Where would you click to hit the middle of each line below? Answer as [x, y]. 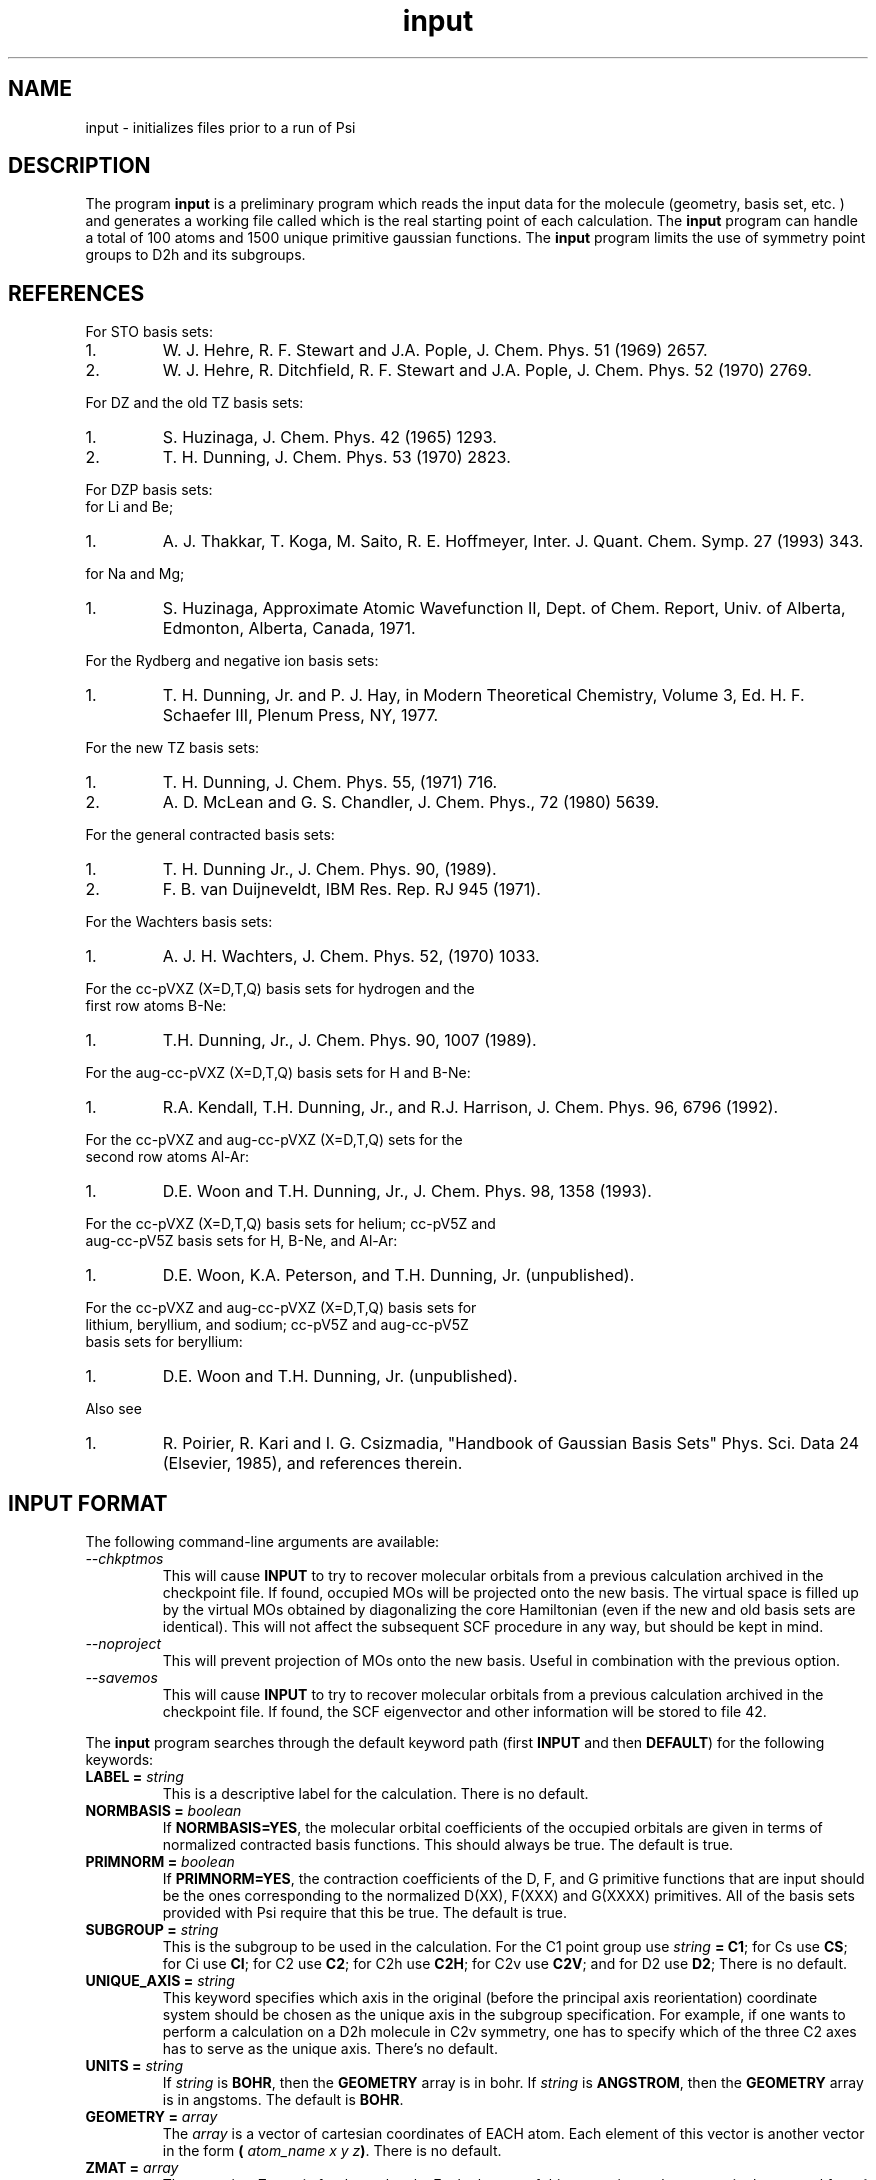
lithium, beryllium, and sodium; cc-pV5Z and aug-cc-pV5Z [277, 1325]
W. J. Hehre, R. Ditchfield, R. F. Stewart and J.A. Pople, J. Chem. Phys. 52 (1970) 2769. [487, 370]
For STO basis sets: [149, 332]
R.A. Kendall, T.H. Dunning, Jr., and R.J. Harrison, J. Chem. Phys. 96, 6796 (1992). [470, 1107]
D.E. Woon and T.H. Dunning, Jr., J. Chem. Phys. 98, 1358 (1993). [407, 1191]
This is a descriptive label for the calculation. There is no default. [375, 1794]
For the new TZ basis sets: [172, 748]
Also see [113, 1409]
